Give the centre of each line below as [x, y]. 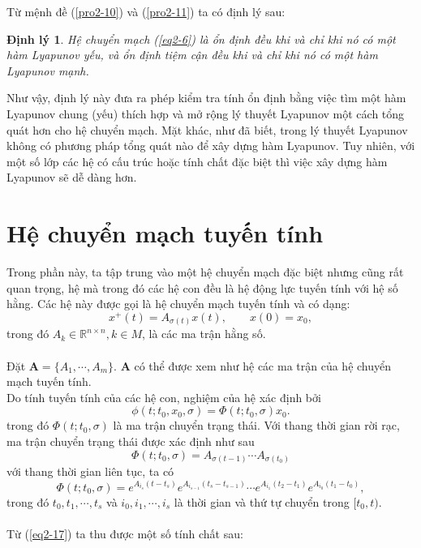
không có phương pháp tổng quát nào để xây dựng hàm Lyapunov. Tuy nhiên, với [211, 146]
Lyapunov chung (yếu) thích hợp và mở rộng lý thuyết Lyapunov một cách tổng [206, 113]
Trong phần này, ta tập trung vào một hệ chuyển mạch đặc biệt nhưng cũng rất [205, 272]
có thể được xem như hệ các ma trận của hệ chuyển [263, 365]
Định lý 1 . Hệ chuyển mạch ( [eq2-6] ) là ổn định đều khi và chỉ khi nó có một [201, 39]
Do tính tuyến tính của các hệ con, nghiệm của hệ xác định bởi [164, 397]
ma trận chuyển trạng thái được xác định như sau [131, 441]
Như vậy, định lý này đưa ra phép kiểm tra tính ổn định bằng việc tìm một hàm [206, 98]
